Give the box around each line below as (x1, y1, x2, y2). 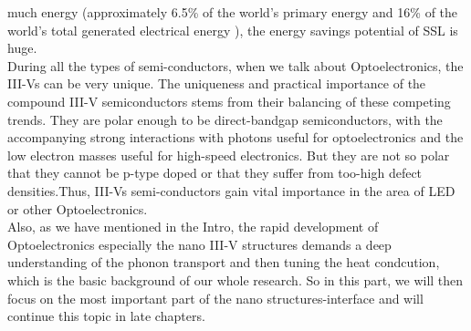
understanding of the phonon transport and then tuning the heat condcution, (7, 253, 440, 272)
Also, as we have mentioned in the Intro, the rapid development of (7, 217, 379, 236)
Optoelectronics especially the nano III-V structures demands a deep (7, 234, 392, 253)
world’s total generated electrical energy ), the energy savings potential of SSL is (7, 20, 458, 39)
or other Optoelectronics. (7, 199, 148, 218)
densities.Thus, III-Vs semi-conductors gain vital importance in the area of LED (7, 181, 455, 200)
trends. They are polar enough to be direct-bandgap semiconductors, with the (7, 109, 443, 129)
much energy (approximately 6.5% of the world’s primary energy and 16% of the (7, 3, 458, 21)
